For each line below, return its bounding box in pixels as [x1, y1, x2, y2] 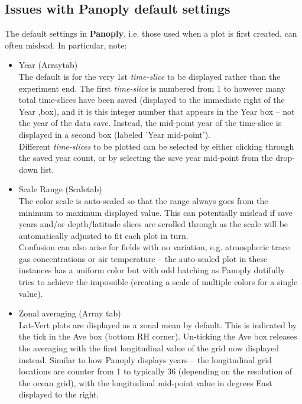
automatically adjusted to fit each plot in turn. [18, 229, 189, 241]
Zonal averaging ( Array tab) [18, 307, 121, 319]
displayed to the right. [18, 388, 99, 400]
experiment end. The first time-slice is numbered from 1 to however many [18, 82, 285, 94]
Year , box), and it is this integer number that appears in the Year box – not [18, 105, 295, 117]
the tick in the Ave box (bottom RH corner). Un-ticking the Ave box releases [18, 330, 297, 342]
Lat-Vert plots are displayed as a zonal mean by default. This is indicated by [18, 318, 297, 331]
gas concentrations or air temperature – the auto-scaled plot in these [18, 252, 268, 264]
